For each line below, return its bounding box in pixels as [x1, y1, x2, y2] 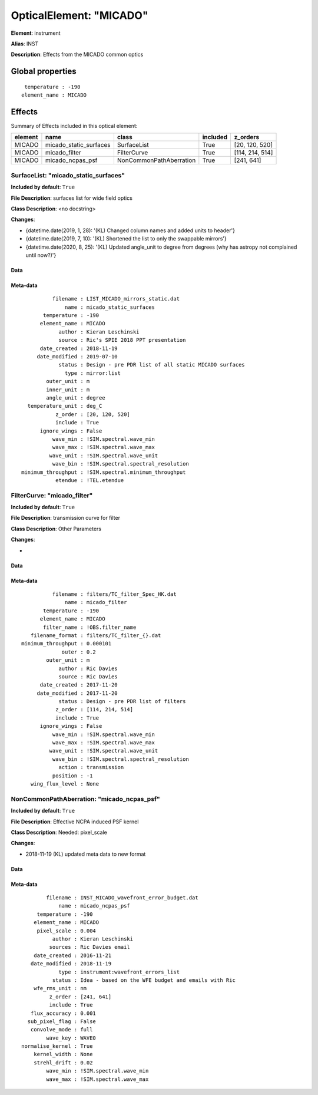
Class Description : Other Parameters [11, 525, 101, 532]
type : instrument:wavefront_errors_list [58, 968, 180, 975]
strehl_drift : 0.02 [33, 1059, 93, 1066]
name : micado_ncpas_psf [58, 902, 131, 909]
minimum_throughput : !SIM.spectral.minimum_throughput [21, 469, 186, 476]
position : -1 [52, 772, 93, 779]
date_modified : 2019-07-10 [37, 354, 118, 360]
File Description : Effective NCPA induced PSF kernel [11, 818, 139, 825]
